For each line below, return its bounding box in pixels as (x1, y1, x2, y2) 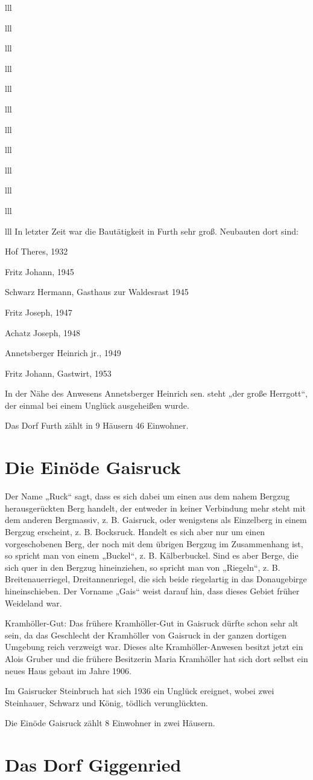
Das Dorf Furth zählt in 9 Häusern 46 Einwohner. (5, 419, 189, 432)
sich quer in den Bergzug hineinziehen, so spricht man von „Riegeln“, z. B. (5, 561, 280, 573)
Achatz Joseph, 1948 (5, 326, 81, 339)
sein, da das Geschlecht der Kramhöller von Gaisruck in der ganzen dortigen (5, 628, 287, 641)
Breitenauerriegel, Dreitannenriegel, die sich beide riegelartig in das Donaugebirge (5, 573, 307, 585)
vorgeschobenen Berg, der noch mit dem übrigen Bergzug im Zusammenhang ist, (5, 537, 303, 550)
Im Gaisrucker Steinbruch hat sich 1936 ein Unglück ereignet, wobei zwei (5, 684, 274, 697)
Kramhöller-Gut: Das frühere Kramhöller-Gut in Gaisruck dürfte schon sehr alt (5, 617, 299, 629)
